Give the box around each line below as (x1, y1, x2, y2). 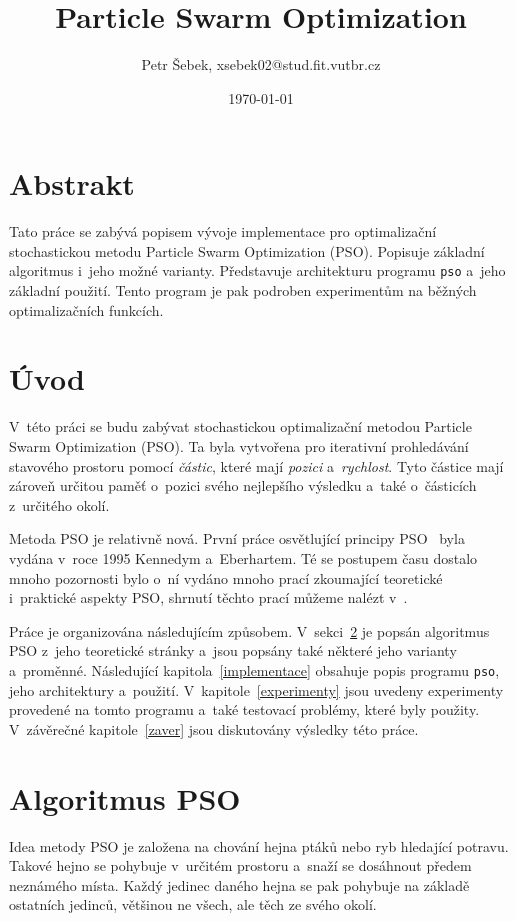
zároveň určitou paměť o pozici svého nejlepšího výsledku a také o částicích (9, 475, 477, 496)
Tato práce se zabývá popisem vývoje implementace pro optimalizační (9, 221, 437, 242)
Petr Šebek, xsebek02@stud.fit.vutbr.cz (141, 54, 381, 75)
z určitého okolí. (9, 494, 110, 515)
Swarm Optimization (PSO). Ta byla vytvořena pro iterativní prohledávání (9, 436, 469, 456)
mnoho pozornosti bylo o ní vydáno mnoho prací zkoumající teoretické (9, 567, 443, 588)
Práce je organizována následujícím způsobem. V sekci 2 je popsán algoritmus (9, 620, 490, 641)
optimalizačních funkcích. (9, 299, 164, 320)
